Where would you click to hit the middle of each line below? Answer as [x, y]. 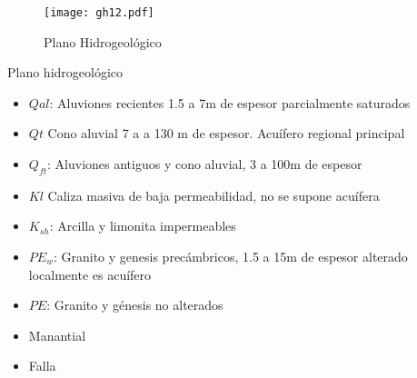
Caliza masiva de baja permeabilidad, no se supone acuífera [213, 195]
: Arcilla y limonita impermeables [143, 226]
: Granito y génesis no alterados [135, 305]
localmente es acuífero [90, 274]
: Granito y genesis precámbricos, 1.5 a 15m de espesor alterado [230, 257]
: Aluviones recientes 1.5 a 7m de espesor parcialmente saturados [230, 102]
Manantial [57, 335]
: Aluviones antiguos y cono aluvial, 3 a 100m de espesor [205, 164]
